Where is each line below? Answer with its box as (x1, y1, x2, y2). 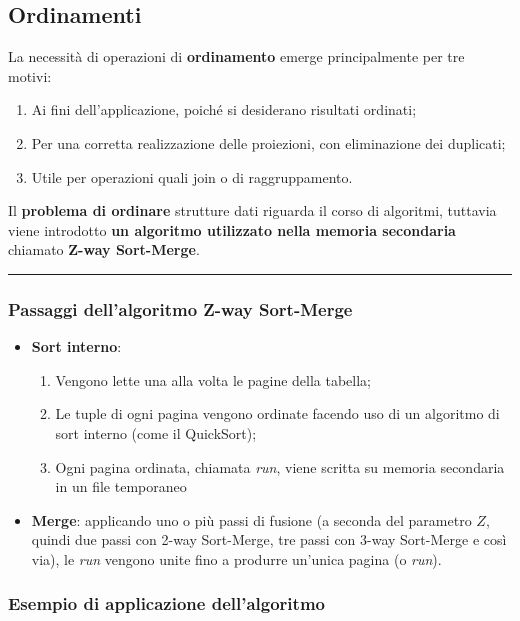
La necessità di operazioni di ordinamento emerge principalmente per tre (8, 46, 465, 67)
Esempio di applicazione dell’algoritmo (8, 591, 325, 616)
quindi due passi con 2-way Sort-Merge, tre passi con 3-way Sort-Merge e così (31, 529, 507, 550)
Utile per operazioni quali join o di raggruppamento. (31, 166, 353, 187)
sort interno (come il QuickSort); (55, 422, 257, 443)
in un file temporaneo (55, 476, 187, 497)
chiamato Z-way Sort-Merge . (8, 239, 200, 260)
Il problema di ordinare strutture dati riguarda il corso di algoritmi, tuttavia (8, 200, 497, 221)
